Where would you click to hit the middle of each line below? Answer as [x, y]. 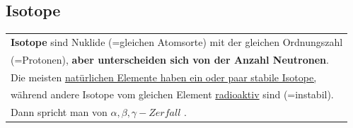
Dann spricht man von [59, 112]
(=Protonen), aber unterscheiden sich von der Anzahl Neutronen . [170, 59]
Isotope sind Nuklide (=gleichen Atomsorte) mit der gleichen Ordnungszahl [177, 41]
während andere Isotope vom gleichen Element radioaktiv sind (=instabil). [172, 94]
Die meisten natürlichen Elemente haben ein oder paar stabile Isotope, [164, 77]
